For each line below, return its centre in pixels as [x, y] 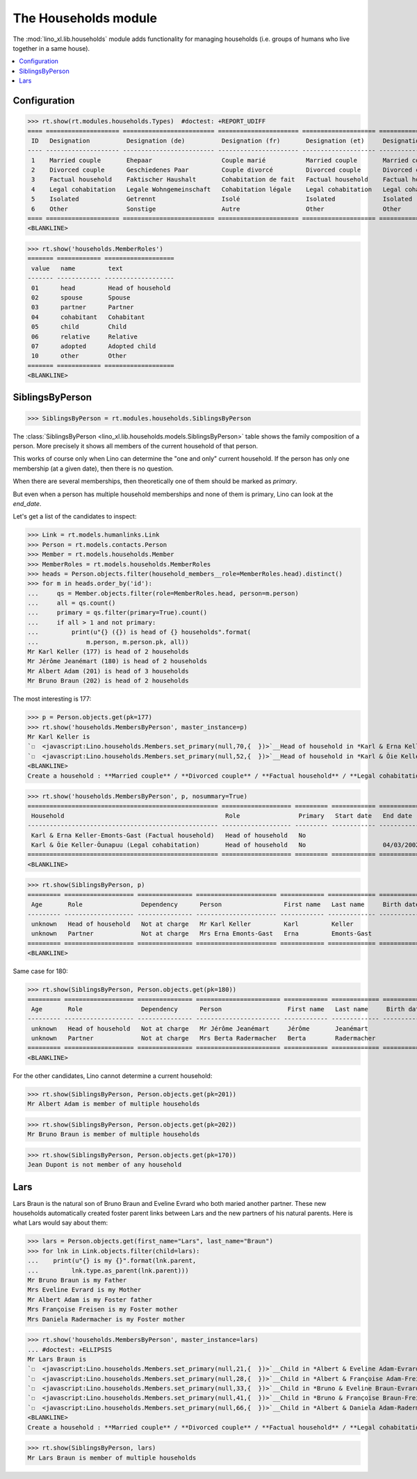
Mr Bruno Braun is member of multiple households [114, 1134]
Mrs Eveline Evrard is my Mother [84, 1290]
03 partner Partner [83, 307]
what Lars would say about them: [60, 1223]
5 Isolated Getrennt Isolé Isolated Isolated [222, 199]
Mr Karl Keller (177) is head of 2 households [108, 652]
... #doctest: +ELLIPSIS [70, 1349]
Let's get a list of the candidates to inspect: [75, 516]
